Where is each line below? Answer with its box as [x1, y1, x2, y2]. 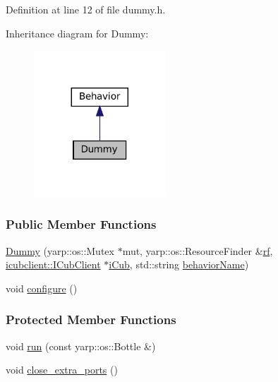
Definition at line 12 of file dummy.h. [6, 2, 166, 16]
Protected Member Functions [6, 311, 176, 328]
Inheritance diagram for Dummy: [6, 25, 149, 40]
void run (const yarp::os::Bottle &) [6, 338, 156, 353]
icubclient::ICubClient [6, 257, 101, 272]
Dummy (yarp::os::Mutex [6, 243, 114, 258]
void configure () [6, 280, 78, 295]
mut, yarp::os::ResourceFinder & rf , [122, 243, 273, 258]
